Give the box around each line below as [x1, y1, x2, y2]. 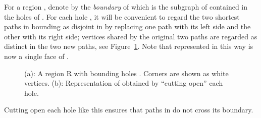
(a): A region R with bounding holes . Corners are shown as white [24, 68, 229, 78]
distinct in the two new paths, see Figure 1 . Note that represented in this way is [4, 41, 253, 51]
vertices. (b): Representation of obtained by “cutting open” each [24, 78, 223, 88]
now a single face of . [4, 50, 69, 61]
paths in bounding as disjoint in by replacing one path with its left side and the [4, 21, 251, 32]
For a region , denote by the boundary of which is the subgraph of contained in [4, 2, 248, 12]
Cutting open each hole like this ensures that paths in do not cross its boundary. [4, 104, 253, 115]
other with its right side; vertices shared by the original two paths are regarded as [4, 31, 257, 41]
